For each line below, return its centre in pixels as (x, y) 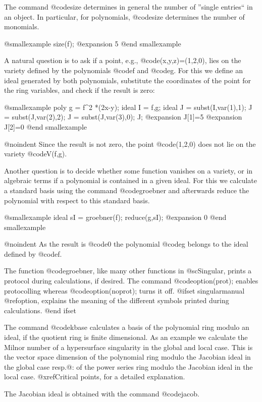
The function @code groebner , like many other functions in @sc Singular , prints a (128, 271)
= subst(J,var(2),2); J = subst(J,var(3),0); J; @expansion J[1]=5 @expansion (123, 117)
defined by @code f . (33, 253)
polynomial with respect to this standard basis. (77, 200)
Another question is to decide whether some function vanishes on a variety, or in (128, 170)
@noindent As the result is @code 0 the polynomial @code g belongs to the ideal (126, 244)
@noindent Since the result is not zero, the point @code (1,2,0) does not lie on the (130, 143)
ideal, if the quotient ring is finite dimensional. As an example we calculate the (126, 337)
